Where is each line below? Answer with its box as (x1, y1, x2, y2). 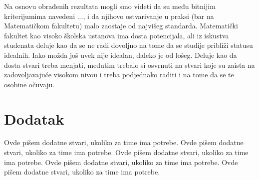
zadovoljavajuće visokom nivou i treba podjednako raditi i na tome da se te (4, 69, 234, 80)
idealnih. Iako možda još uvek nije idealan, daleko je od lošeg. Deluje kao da (4, 49, 237, 60)
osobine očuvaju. (4, 79, 55, 89)
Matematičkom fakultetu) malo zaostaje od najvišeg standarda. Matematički (4, 20, 238, 31)
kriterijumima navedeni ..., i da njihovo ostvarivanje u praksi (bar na (4, 10, 214, 21)
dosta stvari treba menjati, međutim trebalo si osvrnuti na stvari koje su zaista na (4, 59, 255, 70)
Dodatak (4, 108, 64, 129)
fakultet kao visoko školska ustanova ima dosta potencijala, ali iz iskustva (4, 30, 229, 40)
